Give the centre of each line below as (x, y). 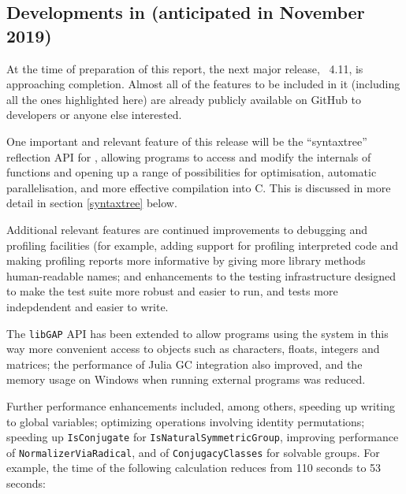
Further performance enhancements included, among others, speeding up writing (201, 405)
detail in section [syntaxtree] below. (92, 203)
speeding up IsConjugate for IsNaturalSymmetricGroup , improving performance (203, 437)
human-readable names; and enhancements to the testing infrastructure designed (201, 275)
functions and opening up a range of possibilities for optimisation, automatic (192, 172)
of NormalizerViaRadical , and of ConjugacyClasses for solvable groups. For (193, 452)
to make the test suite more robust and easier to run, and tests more (172, 291)
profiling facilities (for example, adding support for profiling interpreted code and (203, 245)
